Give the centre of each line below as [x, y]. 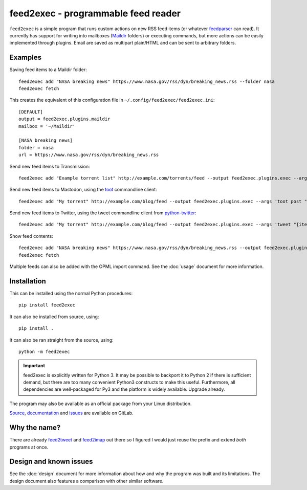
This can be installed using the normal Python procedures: [71, 293]
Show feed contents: [31, 236]
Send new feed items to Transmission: [50, 166]
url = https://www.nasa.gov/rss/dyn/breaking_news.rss [89, 155]
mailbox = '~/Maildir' [47, 126]
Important [34, 366]
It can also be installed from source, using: [54, 317]
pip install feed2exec [47, 305]
